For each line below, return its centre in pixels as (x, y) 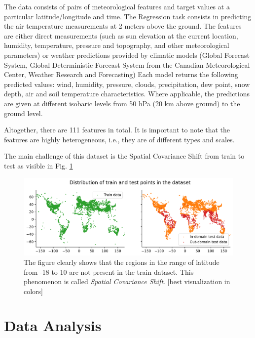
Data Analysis (53, 325)
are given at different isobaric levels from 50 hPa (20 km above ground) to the (122, 103)
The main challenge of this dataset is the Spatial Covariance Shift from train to (124, 156)
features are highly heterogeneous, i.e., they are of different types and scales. (119, 139)
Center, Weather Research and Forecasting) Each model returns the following (121, 74)
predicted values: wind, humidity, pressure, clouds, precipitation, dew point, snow (127, 84)
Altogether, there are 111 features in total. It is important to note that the (117, 130)
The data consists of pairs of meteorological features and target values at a (117, 6)
